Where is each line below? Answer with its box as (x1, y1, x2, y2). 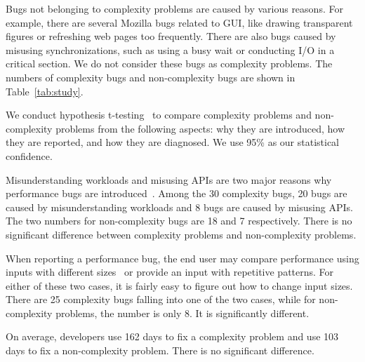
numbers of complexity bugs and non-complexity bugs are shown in (6, 69, 296, 84)
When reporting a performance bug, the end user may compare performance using (6, 250, 359, 265)
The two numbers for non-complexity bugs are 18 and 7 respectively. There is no (6, 213, 352, 228)
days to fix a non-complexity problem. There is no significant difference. (6, 343, 314, 358)
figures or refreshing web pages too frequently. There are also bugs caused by (6, 29, 336, 43)
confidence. (6, 148, 53, 163)
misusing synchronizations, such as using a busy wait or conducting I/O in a (6, 42, 335, 57)
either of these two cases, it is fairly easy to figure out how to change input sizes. (6, 278, 353, 293)
